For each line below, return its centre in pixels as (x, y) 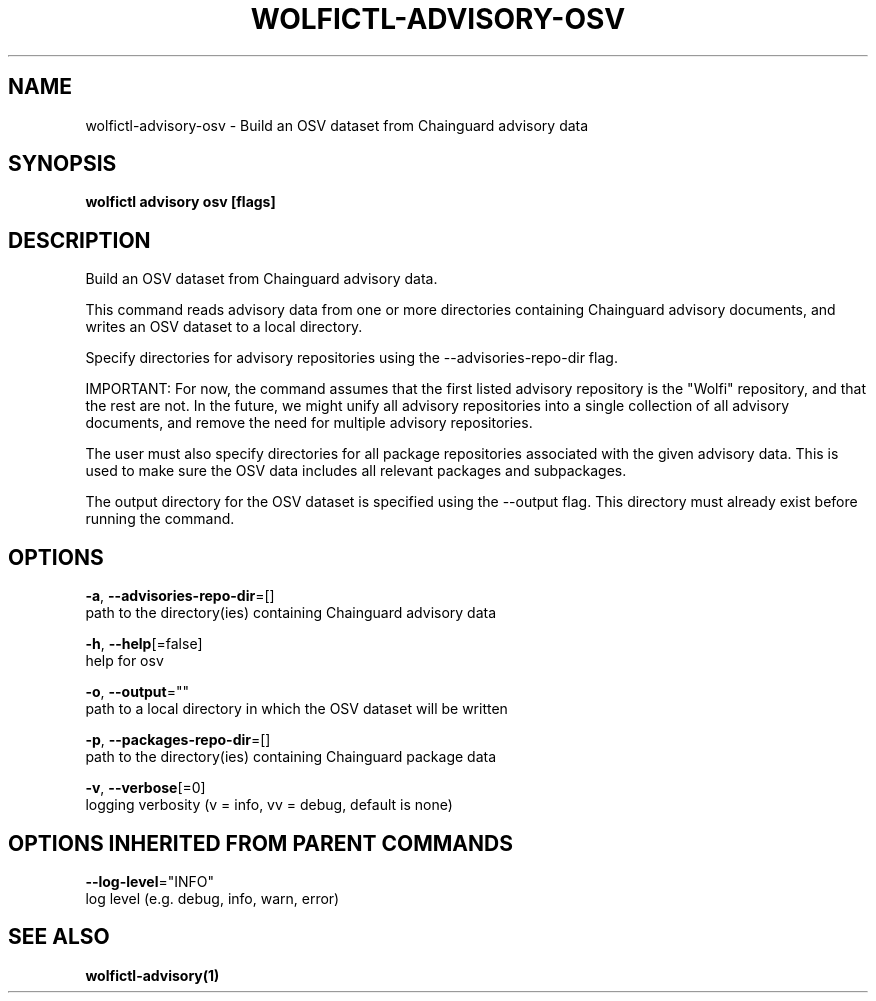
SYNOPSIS (62, 164)
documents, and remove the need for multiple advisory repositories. (309, 423)
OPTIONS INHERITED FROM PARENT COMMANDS (260, 843)
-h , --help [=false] (144, 644)
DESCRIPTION (79, 240)
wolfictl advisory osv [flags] (180, 202)
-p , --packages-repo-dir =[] (178, 740)
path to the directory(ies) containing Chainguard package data (291, 757)
